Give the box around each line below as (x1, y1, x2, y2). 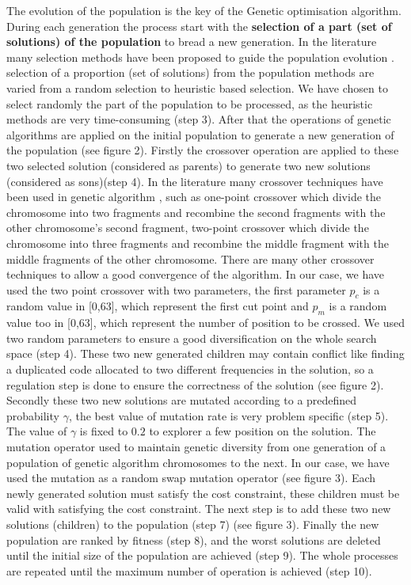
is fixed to (79, 423, 128, 439)
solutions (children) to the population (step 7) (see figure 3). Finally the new (6, 516, 379, 532)
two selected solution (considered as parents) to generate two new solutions (6, 157, 371, 173)
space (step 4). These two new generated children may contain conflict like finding (6, 345, 405, 362)
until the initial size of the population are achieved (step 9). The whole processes (6, 547, 398, 564)
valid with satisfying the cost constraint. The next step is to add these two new (6, 500, 391, 517)
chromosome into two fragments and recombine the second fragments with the (6, 203, 386, 220)
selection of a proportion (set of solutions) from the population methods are (6, 64, 375, 81)
